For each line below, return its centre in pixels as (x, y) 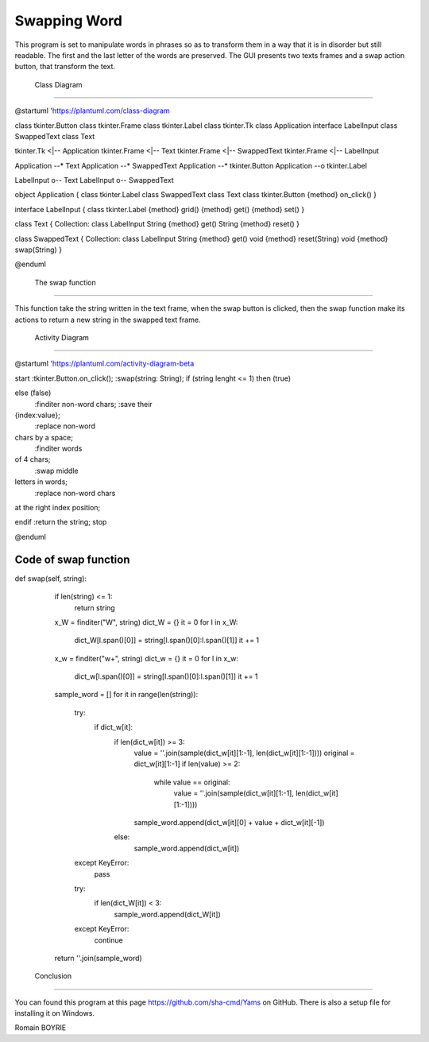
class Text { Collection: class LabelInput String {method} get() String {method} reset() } (157, 224)
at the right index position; (58, 508)
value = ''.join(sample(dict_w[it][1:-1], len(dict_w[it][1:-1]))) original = (244, 753)
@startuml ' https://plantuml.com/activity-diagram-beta (104, 364)
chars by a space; (44, 437)
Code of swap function (72, 559)
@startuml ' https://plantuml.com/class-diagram (92, 110)
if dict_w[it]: (114, 727)
